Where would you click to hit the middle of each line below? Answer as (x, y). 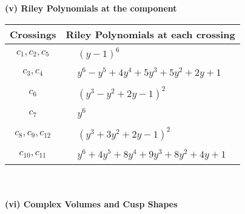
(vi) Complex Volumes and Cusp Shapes (91, 204)
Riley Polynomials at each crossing (150, 34)
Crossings (33, 34)
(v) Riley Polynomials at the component (91, 8)
